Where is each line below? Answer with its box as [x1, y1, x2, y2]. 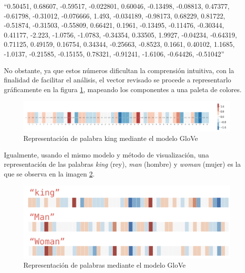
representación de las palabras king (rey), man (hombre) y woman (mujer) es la [4, 159, 241, 169]
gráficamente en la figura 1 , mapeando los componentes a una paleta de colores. [4, 84, 242, 94]
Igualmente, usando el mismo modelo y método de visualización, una [4, 149, 209, 159]
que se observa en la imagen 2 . [4, 168, 95, 178]
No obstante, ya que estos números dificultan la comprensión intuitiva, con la [4, 65, 234, 75]
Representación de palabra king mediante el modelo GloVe [23, 133, 198, 143]
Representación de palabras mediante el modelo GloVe [23, 260, 186, 270]
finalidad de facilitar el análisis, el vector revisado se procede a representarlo [4, 75, 231, 85]
